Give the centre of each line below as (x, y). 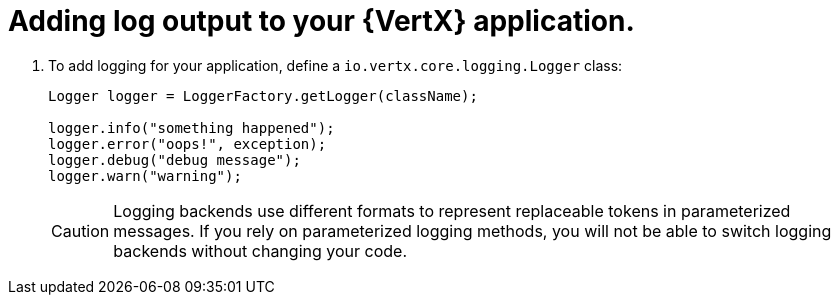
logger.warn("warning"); (145, 175)
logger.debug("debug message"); (174, 159)
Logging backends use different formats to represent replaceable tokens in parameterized (452, 210)
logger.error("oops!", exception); (187, 143)
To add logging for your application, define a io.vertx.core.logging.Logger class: (335, 65)
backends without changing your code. (260, 250)
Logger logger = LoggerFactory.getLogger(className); (263, 95)
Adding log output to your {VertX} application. (321, 21)
